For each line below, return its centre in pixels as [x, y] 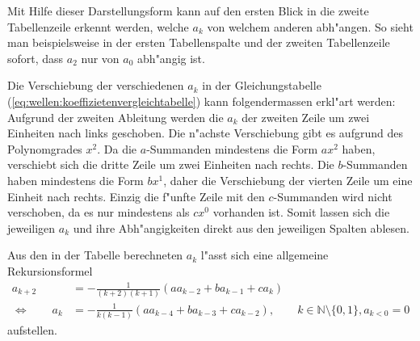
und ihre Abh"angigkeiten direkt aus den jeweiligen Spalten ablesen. [241, 227]
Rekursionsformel [50, 270]
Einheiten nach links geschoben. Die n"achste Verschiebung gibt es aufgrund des [205, 133]
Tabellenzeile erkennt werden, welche [98, 26]
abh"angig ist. [171, 58]
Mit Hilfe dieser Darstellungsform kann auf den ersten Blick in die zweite [188, 11]
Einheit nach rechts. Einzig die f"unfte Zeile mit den [136, 196]
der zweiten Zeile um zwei [306, 117]
